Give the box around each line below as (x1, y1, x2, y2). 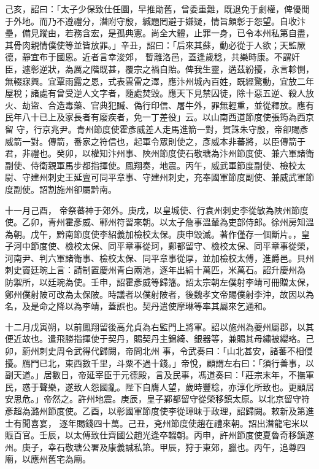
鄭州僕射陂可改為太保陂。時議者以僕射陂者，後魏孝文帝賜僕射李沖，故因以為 (5, 287, 314, 300)
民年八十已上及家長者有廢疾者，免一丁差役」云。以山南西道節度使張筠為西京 (5, 110, 314, 123)
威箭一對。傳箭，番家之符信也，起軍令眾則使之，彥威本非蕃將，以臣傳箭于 (5, 134, 306, 147)
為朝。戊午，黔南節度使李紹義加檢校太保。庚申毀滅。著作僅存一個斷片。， (5, 227, 301, 240)
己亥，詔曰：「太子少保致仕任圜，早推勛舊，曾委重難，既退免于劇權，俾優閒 (5, 2, 310, 15)
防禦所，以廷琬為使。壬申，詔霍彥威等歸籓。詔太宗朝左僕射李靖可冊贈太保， (5, 276, 314, 289)
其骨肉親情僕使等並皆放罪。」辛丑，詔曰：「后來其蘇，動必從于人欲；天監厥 (5, 38, 306, 51)
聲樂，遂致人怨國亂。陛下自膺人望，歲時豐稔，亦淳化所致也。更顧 (39, 380, 306, 393)
